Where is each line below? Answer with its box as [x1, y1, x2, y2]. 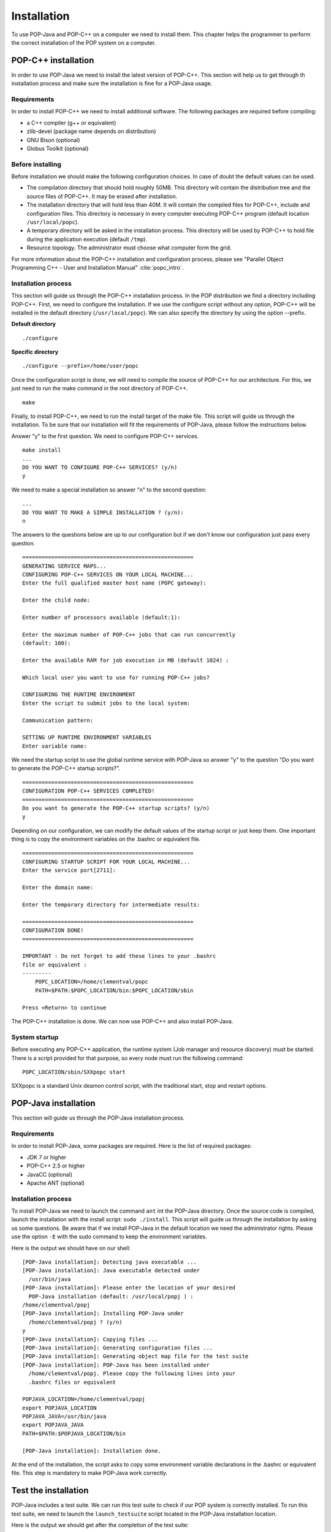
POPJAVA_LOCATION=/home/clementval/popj [22, 1396, 145, 1403]
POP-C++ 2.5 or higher [26, 1162, 85, 1170]
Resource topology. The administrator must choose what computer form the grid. [26, 244, 232, 251]
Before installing [11, 160, 61, 169]
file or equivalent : [22, 961, 87, 968]
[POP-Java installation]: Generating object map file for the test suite [22, 1353, 249, 1360]
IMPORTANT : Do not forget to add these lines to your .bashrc [22, 953, 216, 960]
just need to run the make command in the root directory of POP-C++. [11, 385, 188, 392]
